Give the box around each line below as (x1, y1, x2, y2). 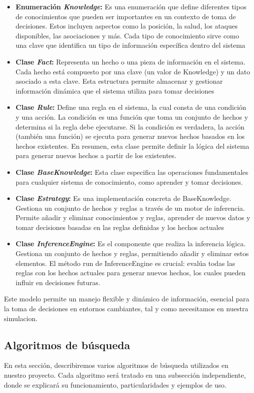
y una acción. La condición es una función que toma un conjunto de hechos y (15, 111, 248, 122)
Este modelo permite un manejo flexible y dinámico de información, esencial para (4, 294, 250, 304)
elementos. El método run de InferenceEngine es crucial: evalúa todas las (15, 258, 235, 268)
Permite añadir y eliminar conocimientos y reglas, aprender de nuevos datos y (15, 212, 251, 223)
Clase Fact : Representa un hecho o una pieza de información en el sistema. (15, 56, 246, 66)
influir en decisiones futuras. (15, 277, 100, 287)
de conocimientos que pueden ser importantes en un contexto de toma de (15, 11, 236, 21)
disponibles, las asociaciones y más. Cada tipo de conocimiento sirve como (15, 30, 239, 40)
